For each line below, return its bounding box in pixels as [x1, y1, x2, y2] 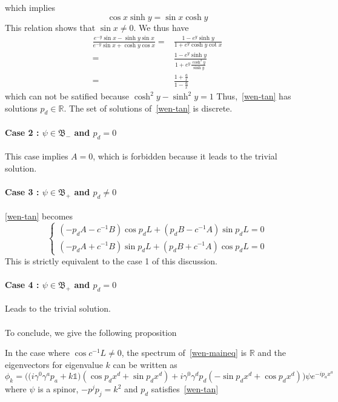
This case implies [5, 150, 68, 162]
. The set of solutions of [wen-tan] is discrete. [64, 101, 233, 114]
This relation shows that [5, 21, 96, 33]
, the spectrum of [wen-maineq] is [121, 346, 247, 359]
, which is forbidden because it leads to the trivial [93, 150, 277, 162]
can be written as [113, 358, 177, 370]
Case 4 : [5, 278, 39, 290]
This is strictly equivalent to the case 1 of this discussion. [5, 254, 218, 267]
